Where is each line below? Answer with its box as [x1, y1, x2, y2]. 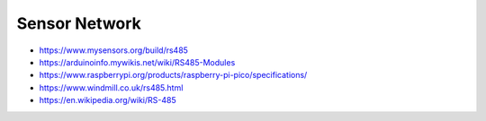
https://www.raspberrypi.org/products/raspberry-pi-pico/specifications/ [39, 70, 308, 81]
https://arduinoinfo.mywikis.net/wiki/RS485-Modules [39, 56, 236, 67]
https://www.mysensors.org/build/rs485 [39, 45, 189, 56]
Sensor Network [16, 13, 141, 33]
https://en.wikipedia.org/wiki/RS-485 [39, 95, 176, 106]
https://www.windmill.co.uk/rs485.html [39, 82, 184, 93]
